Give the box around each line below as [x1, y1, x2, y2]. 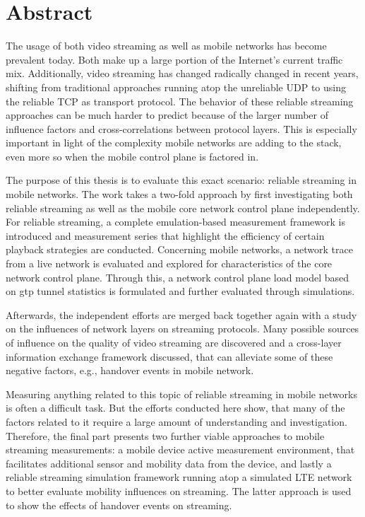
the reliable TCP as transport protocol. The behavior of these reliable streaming [6, 93, 354, 108]
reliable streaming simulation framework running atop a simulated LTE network [6, 470, 352, 484]
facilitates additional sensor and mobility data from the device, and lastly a [6, 455, 332, 470]
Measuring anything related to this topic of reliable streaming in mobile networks [6, 386, 357, 401]
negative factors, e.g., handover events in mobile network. [6, 363, 254, 378]
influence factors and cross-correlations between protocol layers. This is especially [6, 121, 357, 136]
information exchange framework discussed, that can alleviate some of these [6, 349, 333, 364]
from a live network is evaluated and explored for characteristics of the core [6, 256, 333, 271]
